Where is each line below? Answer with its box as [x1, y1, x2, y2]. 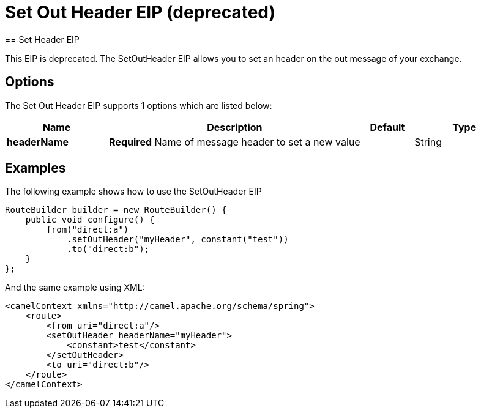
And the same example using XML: [5, 282, 145, 293]
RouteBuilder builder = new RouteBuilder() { [5, 205, 227, 215]
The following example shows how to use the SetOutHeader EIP [5, 186, 262, 197]
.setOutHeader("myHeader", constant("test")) [67, 234, 289, 245]
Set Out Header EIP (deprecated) [5, 2, 276, 23]
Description [207, 121, 263, 133]
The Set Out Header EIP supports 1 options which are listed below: [5, 100, 272, 111]
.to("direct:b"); [67, 244, 150, 255]
